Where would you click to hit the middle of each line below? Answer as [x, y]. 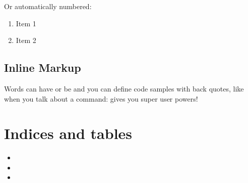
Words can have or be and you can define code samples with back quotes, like [124, 88]
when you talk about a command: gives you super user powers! [101, 98]
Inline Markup [43, 67]
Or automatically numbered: [48, 6]
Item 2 [26, 40]
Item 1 [26, 23]
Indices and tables [68, 133]
